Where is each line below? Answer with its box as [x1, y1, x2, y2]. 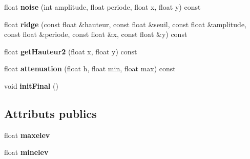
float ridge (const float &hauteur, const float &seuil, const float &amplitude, [4, 18, 246, 29]
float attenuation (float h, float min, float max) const [4, 63, 176, 74]
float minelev [4, 147, 49, 157]
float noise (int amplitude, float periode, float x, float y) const [4, 2, 201, 12]
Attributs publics [4, 105, 97, 121]
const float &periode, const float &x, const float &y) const [4, 29, 187, 39]
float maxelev [4, 129, 50, 140]
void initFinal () [4, 80, 58, 91]
